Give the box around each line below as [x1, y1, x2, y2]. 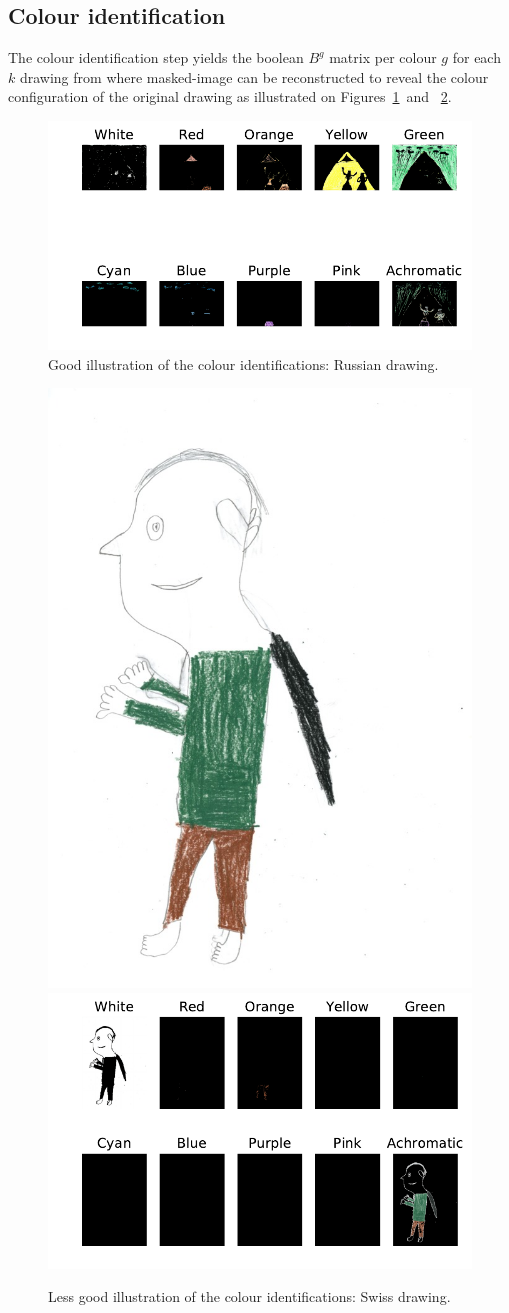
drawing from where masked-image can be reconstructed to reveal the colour [19, 66, 489, 87]
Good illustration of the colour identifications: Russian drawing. [48, 353, 439, 374]
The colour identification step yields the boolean [8, 47, 304, 68]
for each [452, 47, 501, 68]
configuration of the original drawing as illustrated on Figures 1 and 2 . [8, 86, 452, 107]
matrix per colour [329, 47, 437, 68]
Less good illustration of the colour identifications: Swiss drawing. [48, 1286, 451, 1307]
